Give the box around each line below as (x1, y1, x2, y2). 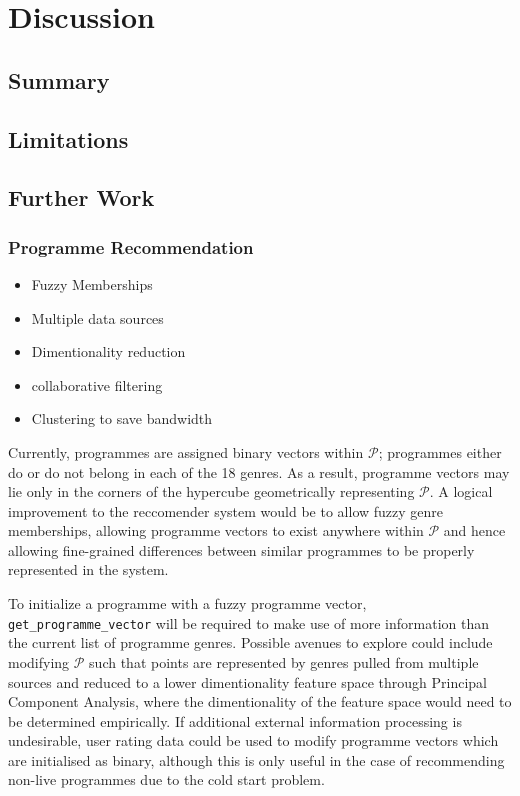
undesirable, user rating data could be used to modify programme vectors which (8, 730, 499, 751)
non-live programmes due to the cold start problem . (8, 769, 325, 790)
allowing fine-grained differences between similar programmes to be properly (8, 539, 475, 560)
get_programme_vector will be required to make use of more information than (8, 612, 489, 633)
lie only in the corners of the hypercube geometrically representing (8, 481, 415, 502)
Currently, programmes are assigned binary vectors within (8, 441, 364, 462)
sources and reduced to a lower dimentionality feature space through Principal (8, 671, 488, 692)
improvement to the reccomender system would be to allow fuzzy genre (8, 500, 444, 521)
